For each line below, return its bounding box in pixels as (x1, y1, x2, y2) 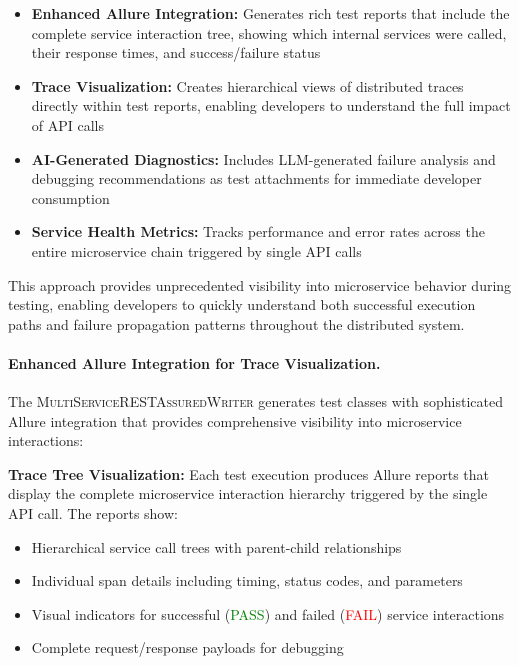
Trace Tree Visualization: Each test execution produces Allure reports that (8, 463, 489, 484)
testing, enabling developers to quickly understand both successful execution (8, 294, 476, 315)
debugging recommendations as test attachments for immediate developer (31, 168, 482, 189)
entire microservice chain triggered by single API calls (31, 240, 362, 261)
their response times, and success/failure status (31, 42, 321, 63)
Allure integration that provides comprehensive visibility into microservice (8, 410, 462, 431)
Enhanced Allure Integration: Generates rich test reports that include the (31, 3, 510, 23)
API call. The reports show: (8, 503, 178, 524)
